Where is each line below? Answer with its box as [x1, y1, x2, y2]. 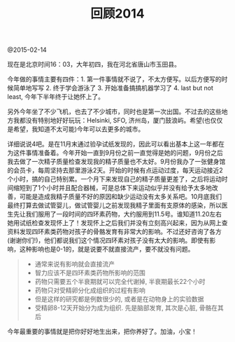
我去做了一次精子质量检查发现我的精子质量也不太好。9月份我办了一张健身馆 [7, 158, 226, 166]
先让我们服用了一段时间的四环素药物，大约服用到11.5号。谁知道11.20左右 [13, 210, 222, 219]
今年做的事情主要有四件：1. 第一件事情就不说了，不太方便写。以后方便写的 [7, 75, 222, 83]
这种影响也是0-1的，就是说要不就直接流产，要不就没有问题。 [19, 245, 194, 254]
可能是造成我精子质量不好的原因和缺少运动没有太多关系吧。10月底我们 [19, 193, 222, 201]
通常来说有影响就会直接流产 [34, 260, 115, 268]
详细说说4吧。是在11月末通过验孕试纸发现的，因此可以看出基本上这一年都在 [7, 140, 225, 149]
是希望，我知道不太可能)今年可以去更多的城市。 [7, 125, 145, 133]
